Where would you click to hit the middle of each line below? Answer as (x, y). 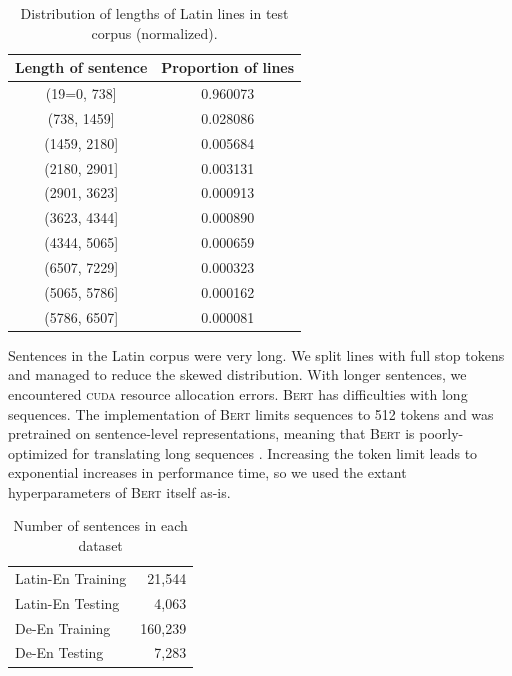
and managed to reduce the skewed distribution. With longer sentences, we (237, 374)
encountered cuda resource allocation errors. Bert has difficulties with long (238, 393)
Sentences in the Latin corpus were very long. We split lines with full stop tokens (256, 354)
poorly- (441, 433)
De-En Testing (59, 652)
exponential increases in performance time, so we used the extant (207, 472)
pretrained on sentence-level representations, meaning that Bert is (211, 433)
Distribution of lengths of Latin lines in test (154, 13)
